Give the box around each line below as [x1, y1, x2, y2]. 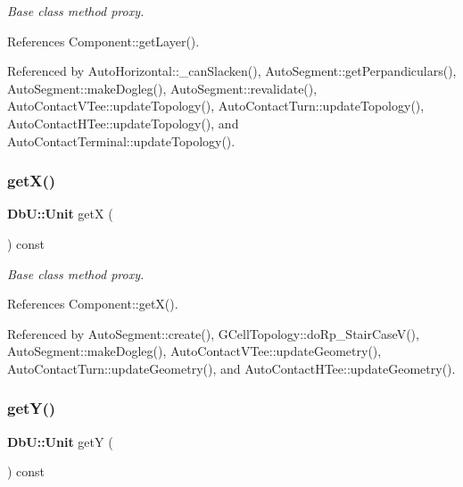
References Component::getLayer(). [7, 31, 200, 50]
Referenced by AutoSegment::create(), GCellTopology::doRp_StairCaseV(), [7, 324, 419, 343]
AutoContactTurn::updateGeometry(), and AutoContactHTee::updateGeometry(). [7, 359, 456, 377]
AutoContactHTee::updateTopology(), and [7, 113, 239, 132]
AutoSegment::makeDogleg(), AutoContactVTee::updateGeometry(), [7, 342, 382, 360]
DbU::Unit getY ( [7, 432, 113, 450]
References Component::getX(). [7, 294, 178, 313]
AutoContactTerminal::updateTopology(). [7, 131, 236, 150]
